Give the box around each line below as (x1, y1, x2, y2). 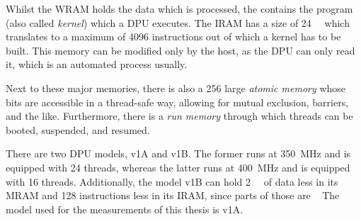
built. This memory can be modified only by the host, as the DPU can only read (6, 43, 355, 57)
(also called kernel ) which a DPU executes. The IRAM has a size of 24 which (6, 15, 350, 30)
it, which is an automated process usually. (6, 57, 188, 72)
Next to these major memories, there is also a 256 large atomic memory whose (6, 80, 346, 95)
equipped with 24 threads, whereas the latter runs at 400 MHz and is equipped (6, 159, 350, 174)
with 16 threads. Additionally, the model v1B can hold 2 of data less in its (6, 174, 338, 189)
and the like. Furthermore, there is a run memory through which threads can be (6, 108, 353, 123)
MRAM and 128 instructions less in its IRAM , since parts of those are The (6, 188, 340, 203)
